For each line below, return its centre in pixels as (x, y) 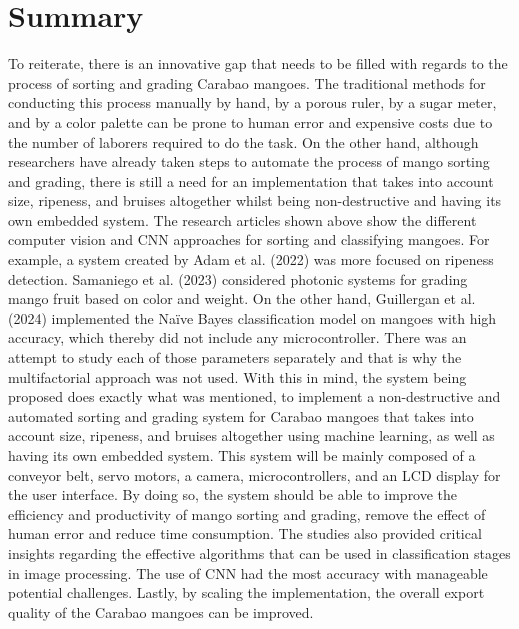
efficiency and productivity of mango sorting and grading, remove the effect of (247, 513)
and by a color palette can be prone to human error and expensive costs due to (250, 121)
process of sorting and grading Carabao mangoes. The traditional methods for (247, 82)
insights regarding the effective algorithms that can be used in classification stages (259, 552)
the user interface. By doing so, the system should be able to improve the (233, 494)
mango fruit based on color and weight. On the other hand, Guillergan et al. (242, 298)
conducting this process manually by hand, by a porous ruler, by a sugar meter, (252, 102)
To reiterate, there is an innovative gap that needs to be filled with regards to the (258, 63)
